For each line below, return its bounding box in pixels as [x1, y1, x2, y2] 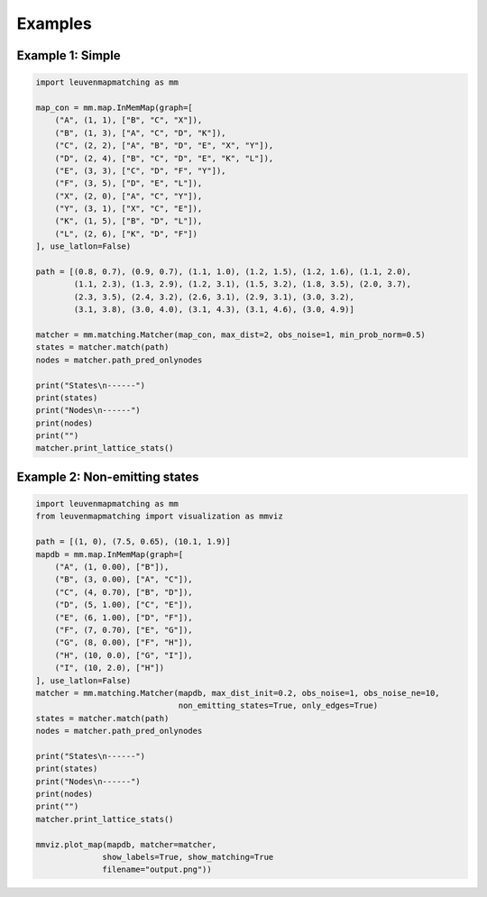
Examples [16, 14, 92, 33]
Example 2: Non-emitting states [16, 469, 199, 484]
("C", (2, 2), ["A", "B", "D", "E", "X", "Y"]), [54, 141, 274, 151]
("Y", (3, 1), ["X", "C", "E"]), [54, 204, 203, 214]
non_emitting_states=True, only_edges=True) [178, 700, 379, 711]
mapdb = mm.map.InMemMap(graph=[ [35, 549, 184, 559]
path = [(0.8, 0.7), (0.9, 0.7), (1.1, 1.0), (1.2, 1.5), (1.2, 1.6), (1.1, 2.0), [35, 267, 412, 277]
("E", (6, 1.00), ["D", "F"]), [54, 612, 193, 622]
